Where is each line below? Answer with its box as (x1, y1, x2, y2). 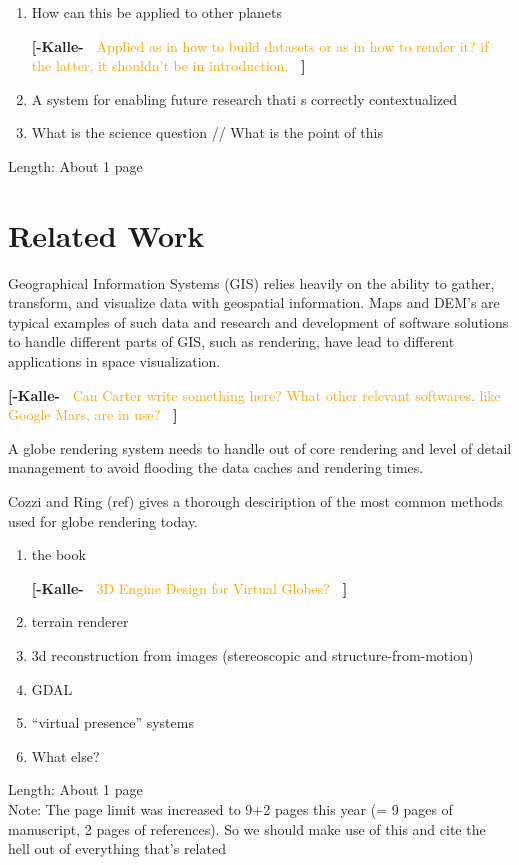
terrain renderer (31, 611, 129, 632)
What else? (31, 745, 100, 766)
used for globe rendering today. (8, 510, 199, 531)
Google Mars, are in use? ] (8, 404, 178, 425)
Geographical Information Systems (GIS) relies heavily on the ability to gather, (8, 272, 495, 293)
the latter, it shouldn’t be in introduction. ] (31, 55, 306, 76)
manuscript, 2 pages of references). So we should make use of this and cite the (8, 818, 486, 839)
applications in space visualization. (8, 351, 221, 372)
